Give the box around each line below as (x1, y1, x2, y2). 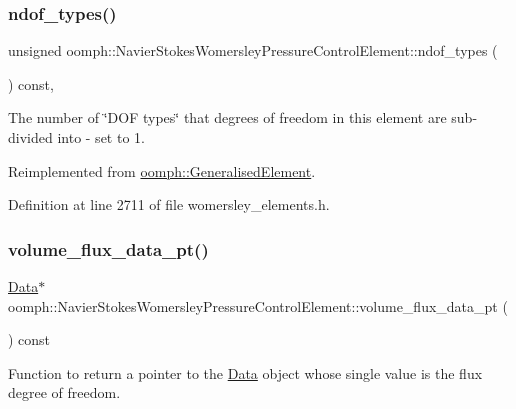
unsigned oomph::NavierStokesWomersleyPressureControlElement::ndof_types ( (8, 40, 498, 61)
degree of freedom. (8, 382, 121, 403)
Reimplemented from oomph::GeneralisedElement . (8, 160, 316, 181)
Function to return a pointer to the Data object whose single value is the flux (8, 362, 483, 383)
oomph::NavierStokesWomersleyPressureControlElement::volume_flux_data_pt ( (8, 295, 508, 316)
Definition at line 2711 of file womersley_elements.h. (8, 194, 330, 215)
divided (8, 127, 53, 147)
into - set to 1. (57, 127, 145, 147)
